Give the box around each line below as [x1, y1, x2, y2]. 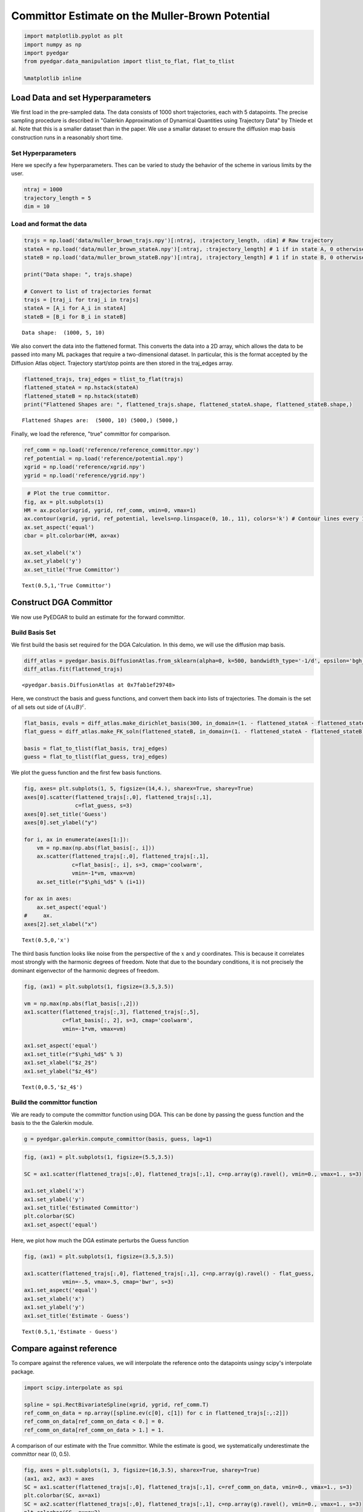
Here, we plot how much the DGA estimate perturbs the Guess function [11, 1237, 189, 1244]
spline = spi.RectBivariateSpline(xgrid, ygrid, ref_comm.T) [24, 1401, 209, 1408]
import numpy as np [24, 41, 82, 48]
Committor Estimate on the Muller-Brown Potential [11, 9, 270, 22]
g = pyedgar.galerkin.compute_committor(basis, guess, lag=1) [24, 1136, 212, 1142]
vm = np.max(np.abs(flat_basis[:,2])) [24, 1000, 139, 1007]
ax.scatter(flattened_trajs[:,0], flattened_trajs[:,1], [36, 853, 209, 860]
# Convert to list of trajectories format [24, 288, 152, 295]
